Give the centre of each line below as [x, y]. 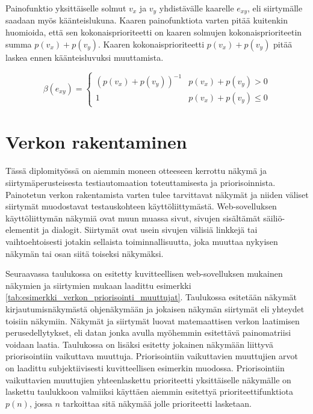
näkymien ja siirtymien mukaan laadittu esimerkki [98, 285]
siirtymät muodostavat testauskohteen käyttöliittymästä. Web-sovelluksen [141, 206]
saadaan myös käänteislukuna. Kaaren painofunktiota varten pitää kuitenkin [147, 20]
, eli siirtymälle [275, 8]
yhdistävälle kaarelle [197, 8]
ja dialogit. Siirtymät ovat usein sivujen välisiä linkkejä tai [150, 230]
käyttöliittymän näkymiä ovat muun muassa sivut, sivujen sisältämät [133, 218]
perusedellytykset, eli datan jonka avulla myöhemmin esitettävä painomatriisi [148, 332]
